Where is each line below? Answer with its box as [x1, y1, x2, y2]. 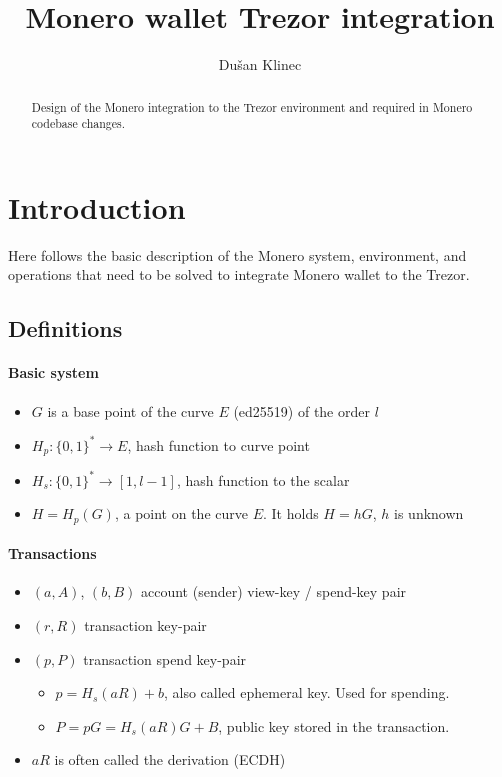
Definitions [8, 313, 123, 344]
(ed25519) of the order [233, 400, 370, 421]
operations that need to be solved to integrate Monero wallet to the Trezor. [8, 264, 470, 285]
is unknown [394, 503, 464, 524]
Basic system [8, 362, 99, 383]
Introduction [8, 186, 186, 227]
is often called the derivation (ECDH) [54, 749, 286, 770]
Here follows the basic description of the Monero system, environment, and [8, 244, 467, 265]
